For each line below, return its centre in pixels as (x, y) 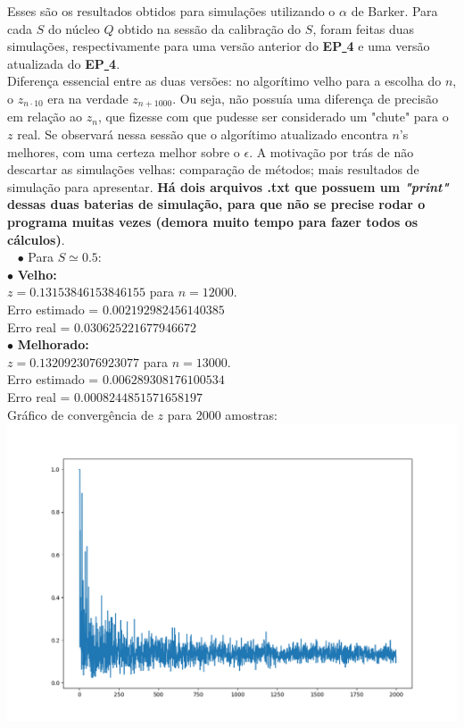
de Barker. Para (394, 11)
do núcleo (74, 28)
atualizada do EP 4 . (64, 63)
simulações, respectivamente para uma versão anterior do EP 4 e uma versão (219, 46)
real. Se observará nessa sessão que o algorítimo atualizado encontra (203, 134)
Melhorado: (53, 344)
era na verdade (88, 98)
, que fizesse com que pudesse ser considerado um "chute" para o (273, 117)
